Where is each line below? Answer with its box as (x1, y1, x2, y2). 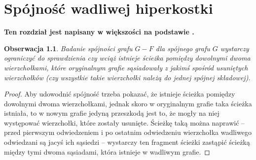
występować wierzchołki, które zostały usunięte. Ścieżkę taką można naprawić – (4, 117, 245, 128)
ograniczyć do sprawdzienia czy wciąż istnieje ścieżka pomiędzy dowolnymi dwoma (4, 53, 251, 63)
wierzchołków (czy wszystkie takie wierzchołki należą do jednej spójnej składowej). (4, 72, 251, 82)
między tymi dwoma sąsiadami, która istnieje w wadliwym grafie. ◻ (4, 146, 210, 157)
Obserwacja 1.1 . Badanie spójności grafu (4, 43, 133, 53)
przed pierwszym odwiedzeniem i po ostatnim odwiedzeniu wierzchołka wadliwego (4, 127, 252, 137)
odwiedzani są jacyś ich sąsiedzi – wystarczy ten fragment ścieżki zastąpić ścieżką (4, 137, 250, 147)
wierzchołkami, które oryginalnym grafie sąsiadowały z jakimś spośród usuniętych (4, 62, 248, 72)
